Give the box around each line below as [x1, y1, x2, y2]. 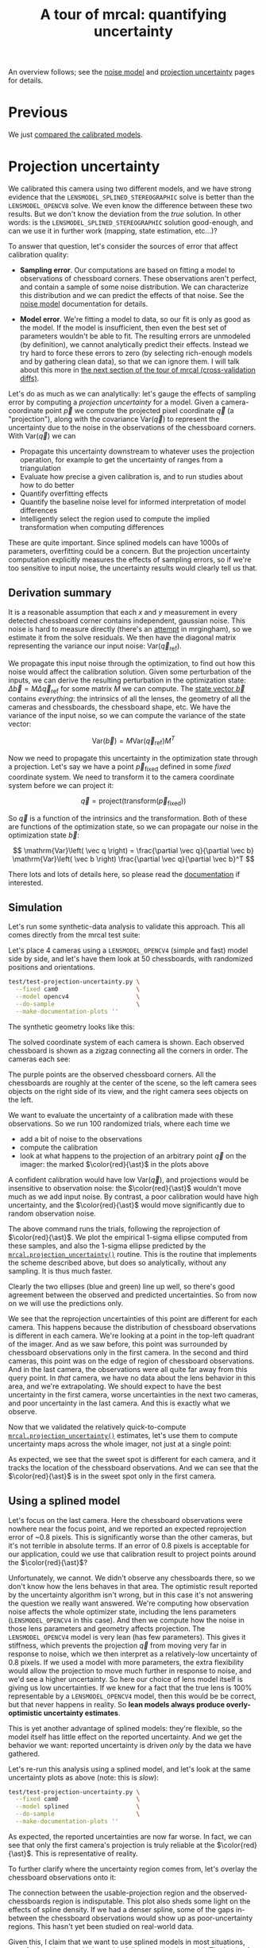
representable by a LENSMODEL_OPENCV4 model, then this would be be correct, [8, 1691, 256, 1701]
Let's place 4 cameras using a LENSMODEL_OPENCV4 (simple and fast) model [8, 945, 249, 955]
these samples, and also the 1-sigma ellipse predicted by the [8, 1241, 206, 1250]
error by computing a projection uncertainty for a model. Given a [8, 397, 220, 407]
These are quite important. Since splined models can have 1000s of [8, 538, 229, 547]
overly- [226, 1699, 252, 1709]
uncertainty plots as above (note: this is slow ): [8, 1772, 159, 1782]
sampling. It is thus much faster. [8, 1266, 113, 1276]
